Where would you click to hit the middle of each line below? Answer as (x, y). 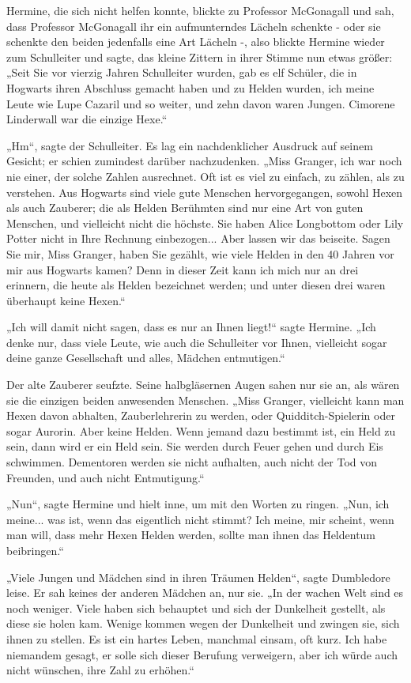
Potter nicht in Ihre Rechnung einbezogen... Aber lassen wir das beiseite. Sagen (198, 238)
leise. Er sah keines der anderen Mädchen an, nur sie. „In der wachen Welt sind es (205, 592)
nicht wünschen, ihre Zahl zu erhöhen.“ (100, 670)
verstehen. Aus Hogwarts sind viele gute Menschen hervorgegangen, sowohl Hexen (205, 192)
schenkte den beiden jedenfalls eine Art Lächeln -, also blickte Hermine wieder (196, 42)
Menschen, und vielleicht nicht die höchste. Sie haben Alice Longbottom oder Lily (205, 223)
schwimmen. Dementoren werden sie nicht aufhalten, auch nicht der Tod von (192, 462)
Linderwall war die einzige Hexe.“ (87, 119)
